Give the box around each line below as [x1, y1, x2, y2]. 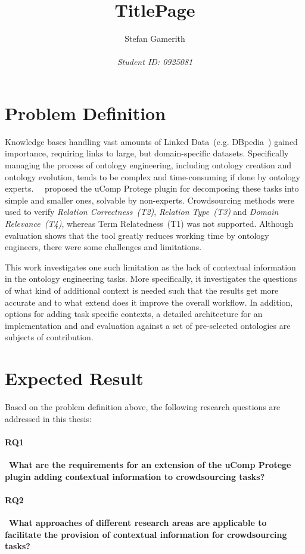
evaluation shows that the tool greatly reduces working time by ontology [5, 229, 269, 241]
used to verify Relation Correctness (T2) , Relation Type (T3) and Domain [5, 205, 279, 218]
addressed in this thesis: [5, 412, 92, 424]
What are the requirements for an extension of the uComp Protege [9, 458, 291, 471]
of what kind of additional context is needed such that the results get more [5, 284, 279, 296]
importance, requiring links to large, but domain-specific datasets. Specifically [5, 147, 289, 159]
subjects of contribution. [5, 331, 94, 343]
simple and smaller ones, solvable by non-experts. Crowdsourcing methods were [5, 193, 295, 206]
